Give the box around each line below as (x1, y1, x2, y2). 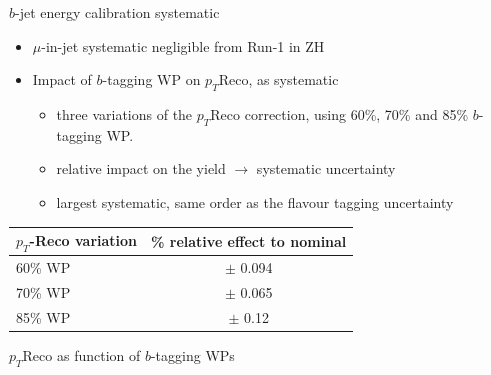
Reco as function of (22, 344, 141, 365)
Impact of (32, 69, 92, 90)
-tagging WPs (150, 344, 235, 365)
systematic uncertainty (256, 158, 396, 179)
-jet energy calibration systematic (15, 2, 220, 22)
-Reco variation (29, 230, 138, 251)
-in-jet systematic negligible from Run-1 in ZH (41, 35, 325, 56)
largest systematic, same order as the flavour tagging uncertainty (56, 191, 454, 212)
